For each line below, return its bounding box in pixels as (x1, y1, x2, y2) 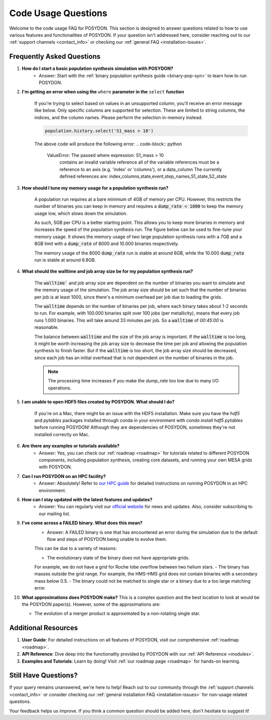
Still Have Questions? (9, 671, 78, 680)
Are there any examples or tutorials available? (22, 443, 120, 449)
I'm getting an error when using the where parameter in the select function (22, 89, 184, 95)
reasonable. (34, 325, 59, 331)
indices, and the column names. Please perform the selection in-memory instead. (34, 114, 203, 120)
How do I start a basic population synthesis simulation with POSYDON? (22, 65, 173, 71)
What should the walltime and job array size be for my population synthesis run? (22, 268, 193, 274)
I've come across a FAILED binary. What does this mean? (22, 520, 143, 526)
